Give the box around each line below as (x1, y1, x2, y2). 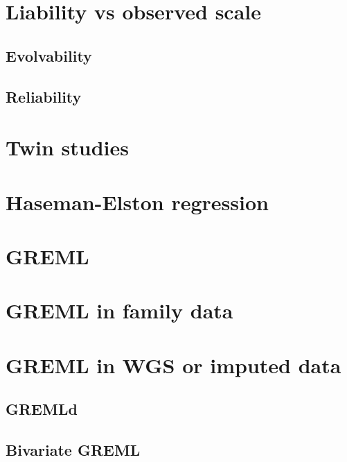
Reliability (6, 85, 82, 107)
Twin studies (6, 133, 129, 162)
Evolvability (6, 44, 92, 66)
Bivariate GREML (6, 438, 141, 460)
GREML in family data (6, 296, 233, 325)
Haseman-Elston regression (6, 187, 269, 216)
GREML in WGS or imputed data (6, 350, 341, 379)
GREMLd (6, 398, 78, 420)
